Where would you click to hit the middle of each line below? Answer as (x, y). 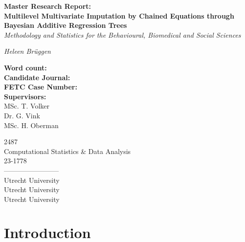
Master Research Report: (48, 6)
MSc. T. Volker (27, 106)
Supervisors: (25, 96)
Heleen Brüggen (27, 51)
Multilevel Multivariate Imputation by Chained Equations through (119, 15)
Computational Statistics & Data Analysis (67, 151)
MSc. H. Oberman (31, 125)
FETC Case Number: (41, 87)
